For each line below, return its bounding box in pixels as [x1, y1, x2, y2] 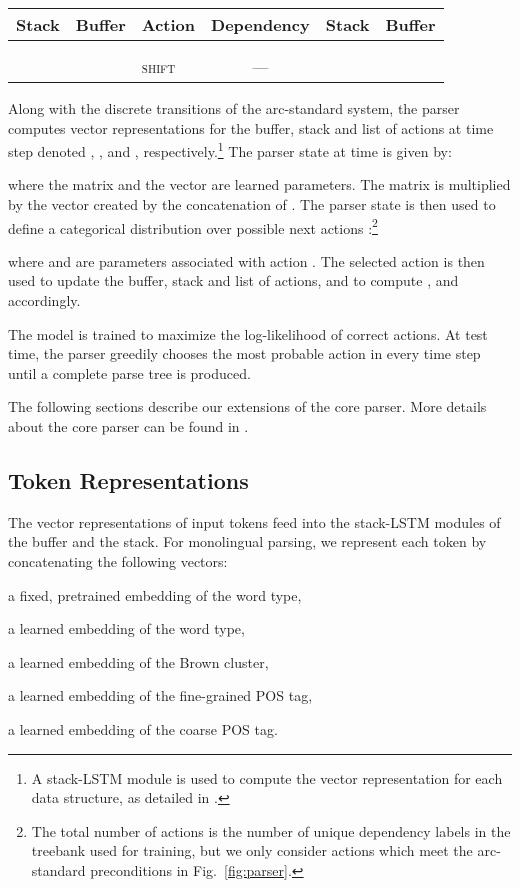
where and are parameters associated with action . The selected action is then [8, 250, 485, 271]
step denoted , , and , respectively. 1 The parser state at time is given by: [8, 138, 452, 161]
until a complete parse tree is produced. [8, 362, 251, 383]
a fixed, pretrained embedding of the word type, [8, 584, 302, 605]
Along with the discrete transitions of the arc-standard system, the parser [8, 98, 460, 118]
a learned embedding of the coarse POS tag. [8, 718, 278, 739]
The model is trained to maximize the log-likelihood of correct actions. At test [8, 323, 488, 344]
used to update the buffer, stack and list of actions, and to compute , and [8, 270, 459, 291]
